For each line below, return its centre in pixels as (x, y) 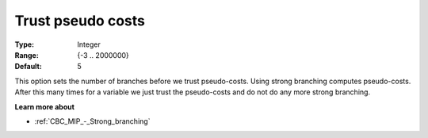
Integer (89, 44)
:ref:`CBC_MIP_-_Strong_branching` (92, 121)
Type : (25, 44)
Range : (27, 55)
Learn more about (45, 106)
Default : (29, 67)
